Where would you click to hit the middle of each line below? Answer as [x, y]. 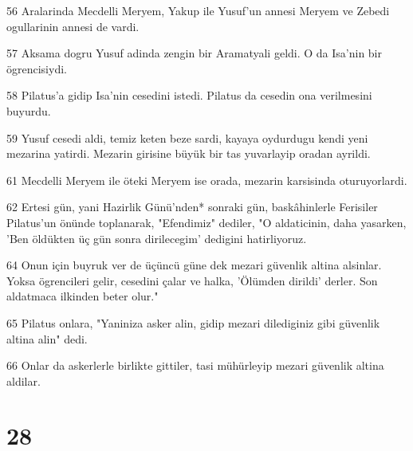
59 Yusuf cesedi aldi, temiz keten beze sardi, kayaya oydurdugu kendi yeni [187, 137]
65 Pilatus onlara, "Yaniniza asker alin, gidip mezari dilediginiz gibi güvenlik [193, 322]
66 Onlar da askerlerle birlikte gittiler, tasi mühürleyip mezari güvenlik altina [195, 365]
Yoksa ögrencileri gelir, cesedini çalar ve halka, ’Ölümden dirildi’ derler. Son [192, 280]
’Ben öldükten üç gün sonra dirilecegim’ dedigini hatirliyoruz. [157, 238]
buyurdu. [29, 110]
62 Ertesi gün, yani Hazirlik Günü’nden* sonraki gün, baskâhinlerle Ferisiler [192, 207]
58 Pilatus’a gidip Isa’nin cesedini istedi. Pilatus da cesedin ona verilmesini [189, 95]
